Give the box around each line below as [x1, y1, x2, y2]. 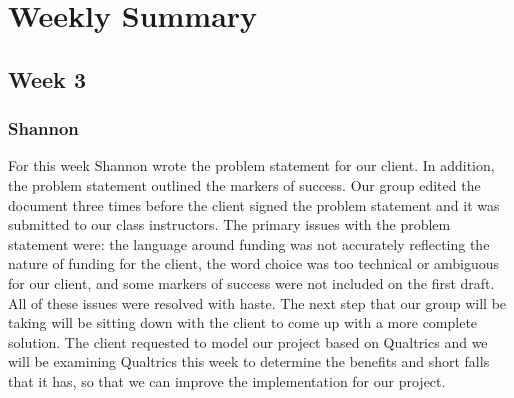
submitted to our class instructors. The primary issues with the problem [8, 214, 451, 235]
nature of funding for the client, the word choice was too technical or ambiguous [8, 253, 500, 274]
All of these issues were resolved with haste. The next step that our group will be [8, 292, 507, 313]
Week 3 [8, 63, 86, 94]
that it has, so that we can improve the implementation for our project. [8, 370, 446, 391]
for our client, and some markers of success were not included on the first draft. [8, 272, 495, 293]
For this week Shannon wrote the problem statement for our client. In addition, [8, 155, 495, 176]
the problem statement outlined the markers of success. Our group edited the [8, 174, 481, 195]
